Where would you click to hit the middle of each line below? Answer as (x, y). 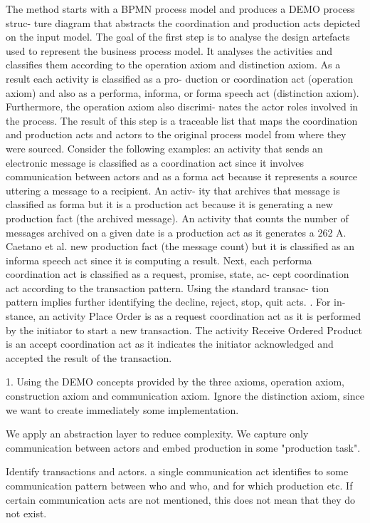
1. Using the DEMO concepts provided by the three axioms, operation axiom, (175, 382)
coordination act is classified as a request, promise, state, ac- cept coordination (178, 274)
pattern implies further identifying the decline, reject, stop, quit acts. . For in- (176, 302)
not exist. (26, 513)
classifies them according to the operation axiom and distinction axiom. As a (173, 64)
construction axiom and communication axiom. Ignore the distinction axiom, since (185, 396)
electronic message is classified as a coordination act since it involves (155, 162)
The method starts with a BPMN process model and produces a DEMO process (180, 9)
